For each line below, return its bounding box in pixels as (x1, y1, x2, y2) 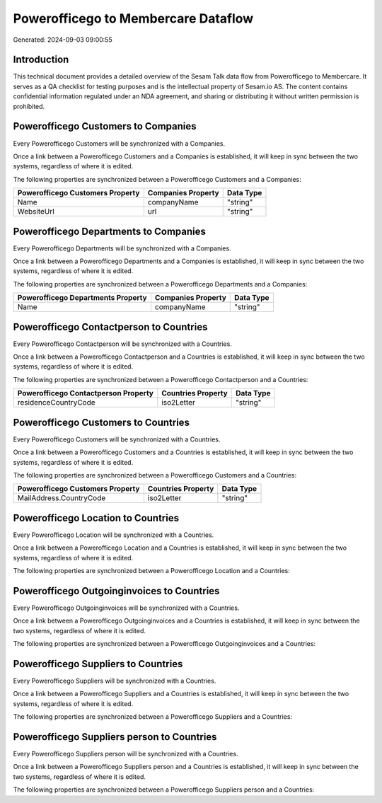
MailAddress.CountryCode (17, 493, 106, 503)
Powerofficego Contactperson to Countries (13, 320, 208, 333)
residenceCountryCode (17, 398, 95, 408)
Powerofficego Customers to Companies (13, 120, 197, 132)
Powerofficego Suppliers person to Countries (13, 731, 217, 743)
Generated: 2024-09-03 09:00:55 (13, 35, 112, 44)
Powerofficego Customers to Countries (13, 416, 190, 428)
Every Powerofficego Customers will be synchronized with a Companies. (13, 139, 226, 148)
